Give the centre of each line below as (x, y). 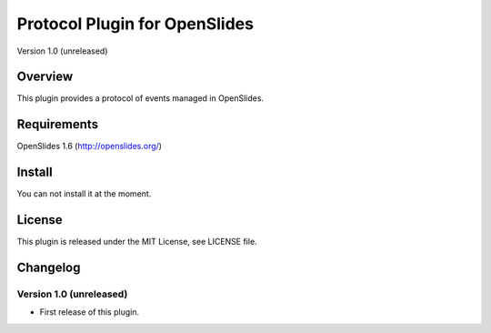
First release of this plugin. (90, 312)
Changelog (49, 267)
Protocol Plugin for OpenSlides (135, 24)
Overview (45, 77)
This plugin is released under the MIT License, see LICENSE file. (137, 242)
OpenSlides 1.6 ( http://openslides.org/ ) (90, 146)
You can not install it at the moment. (84, 194)
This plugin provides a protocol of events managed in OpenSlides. (140, 98)
